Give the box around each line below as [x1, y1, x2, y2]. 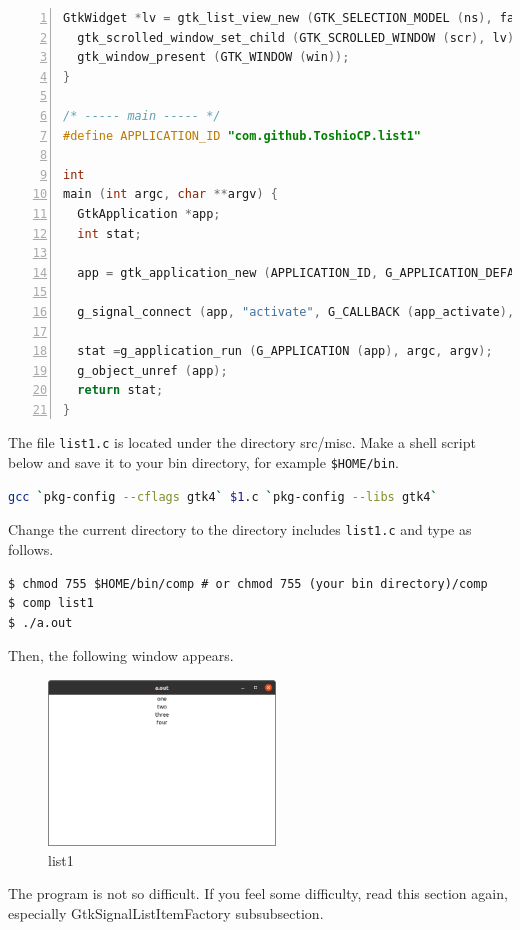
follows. [8, 539, 54, 560]
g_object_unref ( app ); [77, 363, 228, 378]
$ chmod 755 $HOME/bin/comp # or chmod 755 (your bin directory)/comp [8, 576, 488, 591]
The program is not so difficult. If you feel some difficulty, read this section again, [8, 883, 508, 904]
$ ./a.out [8, 615, 73, 630]
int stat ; [77, 226, 142, 241]
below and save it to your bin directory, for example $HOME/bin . [8, 452, 399, 473]
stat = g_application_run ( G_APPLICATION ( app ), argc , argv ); [77, 344, 493, 359]
